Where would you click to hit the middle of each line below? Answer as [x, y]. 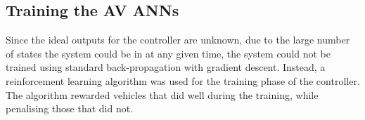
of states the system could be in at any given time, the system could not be [168, 53]
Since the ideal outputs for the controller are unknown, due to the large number [178, 40]
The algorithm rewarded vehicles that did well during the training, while [162, 94]
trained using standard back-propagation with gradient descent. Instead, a [166, 67]
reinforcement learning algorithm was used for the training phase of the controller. [183, 80]
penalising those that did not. [70, 108]
